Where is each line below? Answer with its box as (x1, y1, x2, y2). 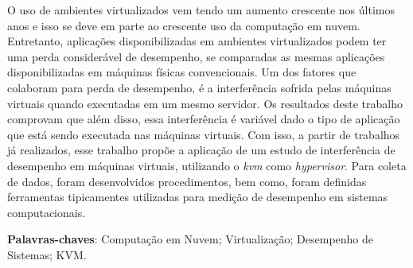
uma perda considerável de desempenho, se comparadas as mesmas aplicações (7, 48, 385, 64)
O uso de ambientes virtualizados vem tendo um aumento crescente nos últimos (7, 2, 395, 17)
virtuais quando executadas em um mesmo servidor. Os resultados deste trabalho (7, 95, 403, 111)
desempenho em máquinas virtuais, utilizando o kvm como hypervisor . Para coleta (7, 157, 407, 173)
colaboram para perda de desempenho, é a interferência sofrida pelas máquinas (7, 79, 392, 95)
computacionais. (7, 204, 86, 220)
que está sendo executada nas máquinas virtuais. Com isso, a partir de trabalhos (7, 126, 400, 142)
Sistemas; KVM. (7, 246, 87, 262)
